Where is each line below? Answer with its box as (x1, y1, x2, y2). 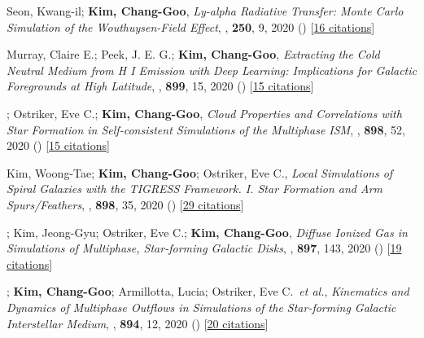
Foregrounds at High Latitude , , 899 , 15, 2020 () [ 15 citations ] (7, 77, 314, 94)
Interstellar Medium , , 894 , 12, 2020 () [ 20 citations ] (7, 314, 269, 331)
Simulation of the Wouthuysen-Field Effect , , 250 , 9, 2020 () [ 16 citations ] (7, 18, 375, 35)
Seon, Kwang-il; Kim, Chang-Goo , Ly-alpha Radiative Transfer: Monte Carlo (7, 2, 404, 19)
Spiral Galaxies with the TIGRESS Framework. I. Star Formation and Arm (7, 180, 382, 197)
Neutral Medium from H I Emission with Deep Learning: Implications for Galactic (7, 61, 417, 78)
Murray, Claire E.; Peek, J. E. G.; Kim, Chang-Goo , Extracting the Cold (7, 46, 380, 63)
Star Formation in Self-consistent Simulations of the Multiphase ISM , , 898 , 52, (7, 121, 405, 138)
